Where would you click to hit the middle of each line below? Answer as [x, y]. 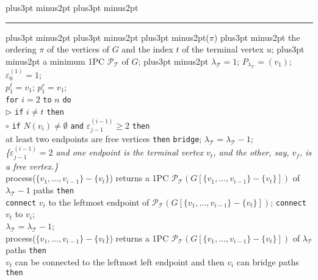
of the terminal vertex [223, 49]
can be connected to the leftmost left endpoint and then [120, 261]
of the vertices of [78, 49]
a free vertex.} [32, 166]
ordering [21, 49]
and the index [147, 49]
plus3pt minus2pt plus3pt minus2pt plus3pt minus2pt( [107, 37]
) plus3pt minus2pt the [257, 37]
